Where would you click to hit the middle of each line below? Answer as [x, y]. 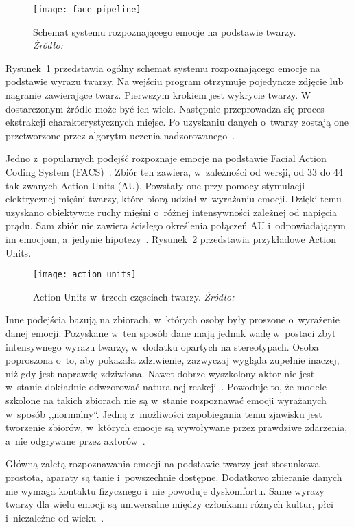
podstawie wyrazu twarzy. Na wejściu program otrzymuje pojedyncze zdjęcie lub [175, 81]
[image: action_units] [85, 275]
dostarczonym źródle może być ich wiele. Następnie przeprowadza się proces [165, 108]
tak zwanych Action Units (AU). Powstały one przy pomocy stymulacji [155, 185]
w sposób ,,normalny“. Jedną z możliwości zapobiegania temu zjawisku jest [164, 413]
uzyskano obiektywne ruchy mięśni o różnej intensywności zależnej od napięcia [171, 212]
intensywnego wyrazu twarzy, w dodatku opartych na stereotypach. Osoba [162, 346]
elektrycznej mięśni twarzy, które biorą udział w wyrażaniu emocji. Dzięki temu [174, 199]
